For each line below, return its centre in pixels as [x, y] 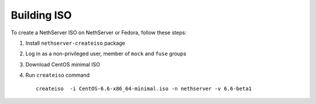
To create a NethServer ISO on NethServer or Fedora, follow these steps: [99, 33]
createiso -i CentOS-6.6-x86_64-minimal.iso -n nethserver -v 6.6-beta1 [144, 88]
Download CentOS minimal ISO [63, 64]
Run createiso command [58, 75]
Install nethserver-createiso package [75, 43]
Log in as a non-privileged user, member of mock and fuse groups [106, 54]
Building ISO [41, 15]
